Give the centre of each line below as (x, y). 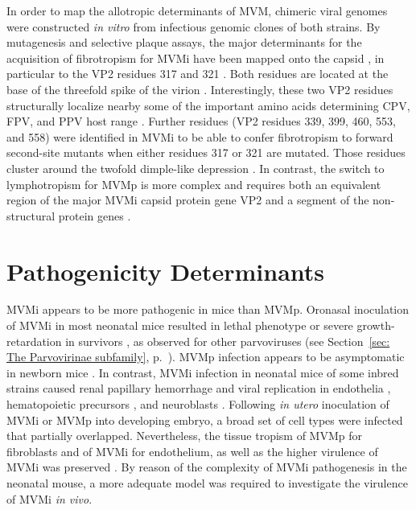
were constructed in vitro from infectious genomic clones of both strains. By (194, 26)
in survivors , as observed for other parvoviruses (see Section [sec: (228, 341)
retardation (34, 341)
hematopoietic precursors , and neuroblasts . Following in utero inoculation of (198, 404)
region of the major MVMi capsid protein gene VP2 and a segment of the (188, 200)
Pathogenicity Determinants (166, 271)
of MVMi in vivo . (49, 498)
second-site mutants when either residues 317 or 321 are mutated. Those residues (206, 152)
